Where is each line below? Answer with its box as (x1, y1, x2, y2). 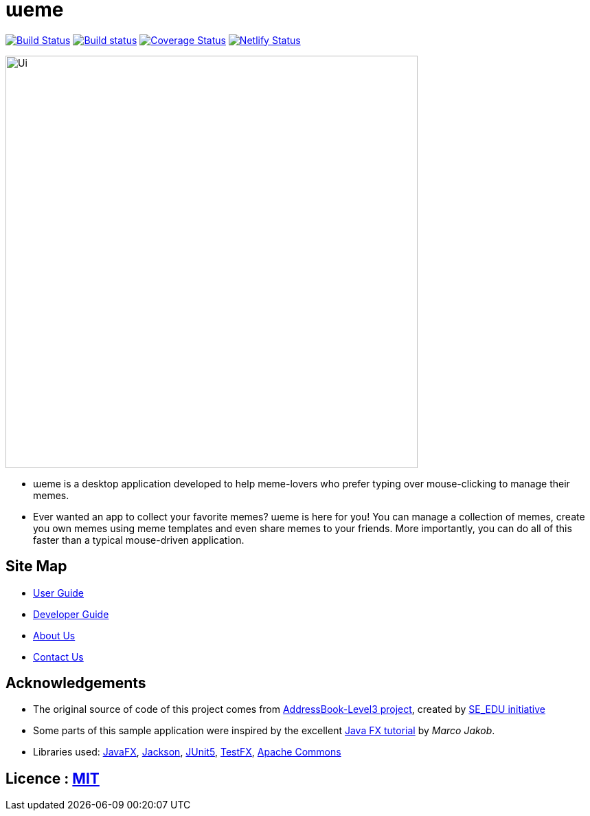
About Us (33, 629, 76, 641)
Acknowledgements (5, 674, 146, 692)
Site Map (5, 558, 67, 575)
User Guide (33, 586, 84, 599)
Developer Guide (33, 608, 109, 620)
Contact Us (33, 650, 84, 663)
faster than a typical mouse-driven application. (33, 533, 245, 546)
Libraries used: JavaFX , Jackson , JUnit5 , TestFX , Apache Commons (33, 746, 341, 758)
